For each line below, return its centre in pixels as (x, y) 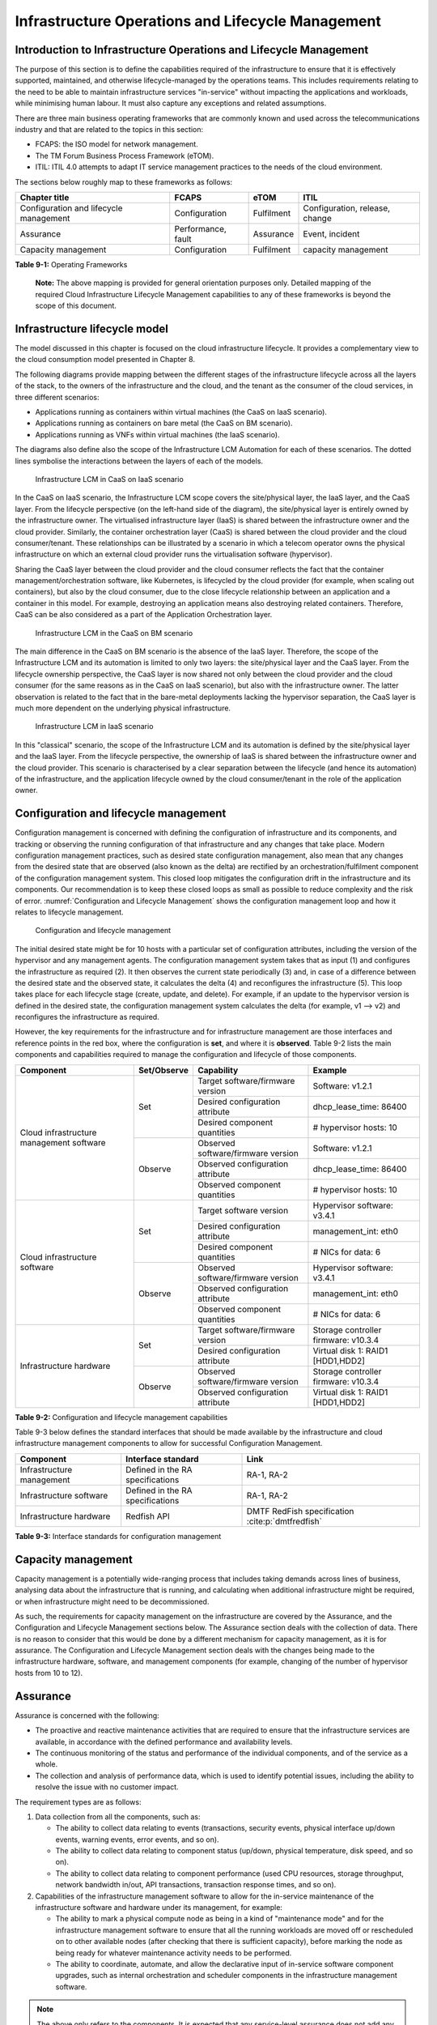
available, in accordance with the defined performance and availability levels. (164, 1742)
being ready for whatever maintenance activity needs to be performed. (174, 1953)
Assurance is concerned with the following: (87, 1715)
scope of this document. (76, 306)
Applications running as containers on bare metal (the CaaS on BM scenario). (164, 423)
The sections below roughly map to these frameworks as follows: (124, 181)
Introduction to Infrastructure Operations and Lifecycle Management (192, 50)
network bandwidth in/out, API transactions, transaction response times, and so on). (196, 1885)
